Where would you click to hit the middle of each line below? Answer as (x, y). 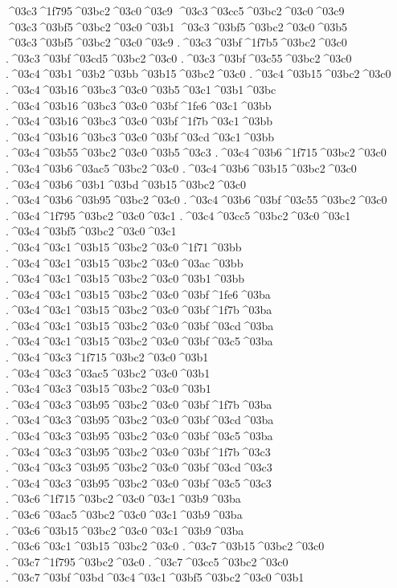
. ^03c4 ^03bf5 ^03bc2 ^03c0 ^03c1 (91, 231)
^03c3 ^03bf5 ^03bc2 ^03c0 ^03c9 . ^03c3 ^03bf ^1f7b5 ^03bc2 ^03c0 (176, 42)
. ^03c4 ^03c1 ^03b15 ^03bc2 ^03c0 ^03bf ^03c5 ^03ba (139, 341)
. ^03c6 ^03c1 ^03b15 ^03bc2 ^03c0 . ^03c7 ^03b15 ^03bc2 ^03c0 (165, 546)
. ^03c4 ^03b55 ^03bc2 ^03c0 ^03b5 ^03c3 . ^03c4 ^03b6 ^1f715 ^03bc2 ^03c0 (196, 152)
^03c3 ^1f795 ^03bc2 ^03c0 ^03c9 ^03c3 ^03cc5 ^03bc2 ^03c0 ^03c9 (175, 10)
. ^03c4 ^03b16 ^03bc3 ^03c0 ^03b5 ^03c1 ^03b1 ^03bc (141, 89)
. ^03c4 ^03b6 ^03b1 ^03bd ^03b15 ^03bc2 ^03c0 (126, 184)
